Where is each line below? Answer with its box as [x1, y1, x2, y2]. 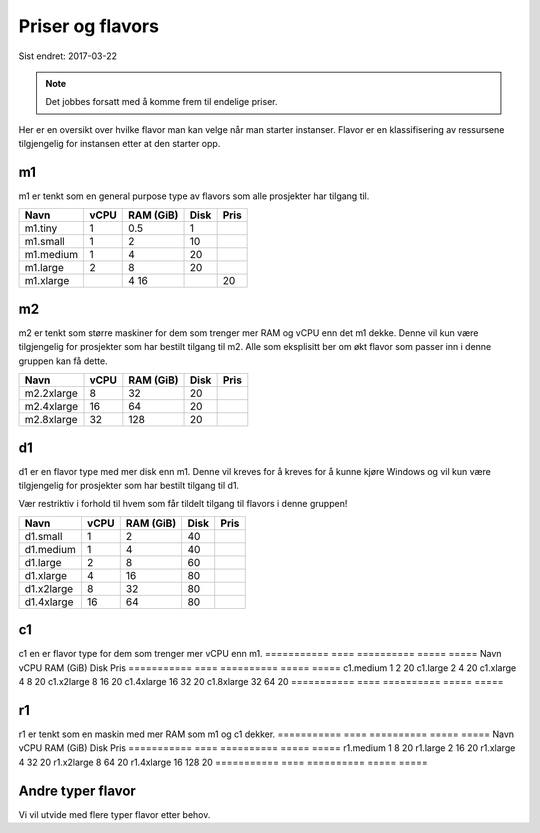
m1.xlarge [24, 274, 70, 288]
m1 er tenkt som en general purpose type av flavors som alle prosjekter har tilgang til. [18, 190, 370, 202]
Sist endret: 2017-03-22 [18, 50, 117, 62]
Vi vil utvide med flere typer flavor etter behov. [18, 808, 211, 820]
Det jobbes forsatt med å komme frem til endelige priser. [45, 96, 278, 108]
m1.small [24, 235, 65, 249]
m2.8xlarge [24, 413, 79, 427]
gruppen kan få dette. [18, 355, 109, 367]
